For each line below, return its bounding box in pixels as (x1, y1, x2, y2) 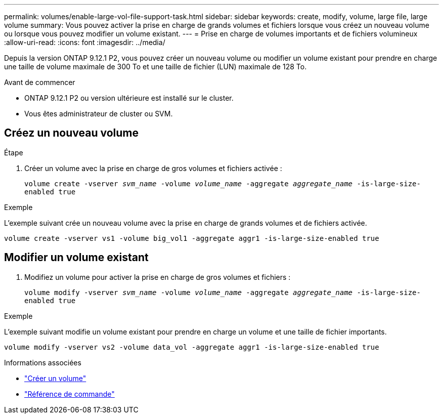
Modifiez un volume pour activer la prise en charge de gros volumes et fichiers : (24, 272, 291, 281)
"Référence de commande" (24, 389, 115, 398)
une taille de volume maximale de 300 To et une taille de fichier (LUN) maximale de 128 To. (4, 62, 307, 71)
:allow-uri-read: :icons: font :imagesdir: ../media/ (4, 38, 165, 47)
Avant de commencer (4, 78, 75, 87)
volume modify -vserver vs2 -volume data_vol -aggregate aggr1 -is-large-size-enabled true (4, 343, 379, 351)
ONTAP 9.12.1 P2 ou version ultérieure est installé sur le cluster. (24, 94, 234, 102)
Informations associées (4, 358, 81, 367)
